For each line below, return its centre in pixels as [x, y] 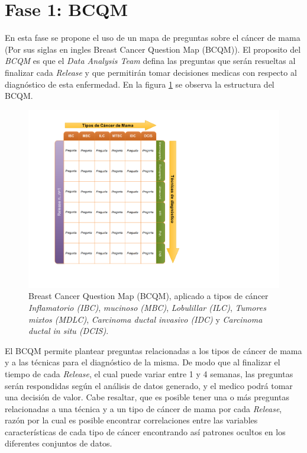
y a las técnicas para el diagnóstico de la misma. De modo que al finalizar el [143, 362]
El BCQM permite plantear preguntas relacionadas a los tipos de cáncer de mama [153, 350]
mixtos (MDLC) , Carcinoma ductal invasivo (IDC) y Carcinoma [146, 319]
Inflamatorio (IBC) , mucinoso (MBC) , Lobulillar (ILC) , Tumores [147, 307]
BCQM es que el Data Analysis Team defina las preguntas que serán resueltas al [150, 61]
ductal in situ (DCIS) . [69, 331]
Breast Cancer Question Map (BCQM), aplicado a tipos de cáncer [148, 296]
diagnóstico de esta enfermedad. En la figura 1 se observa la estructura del [140, 84]
